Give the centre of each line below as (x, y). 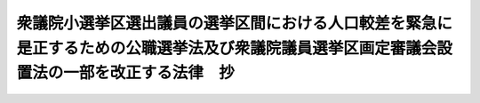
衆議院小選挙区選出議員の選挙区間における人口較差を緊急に (235, 23)
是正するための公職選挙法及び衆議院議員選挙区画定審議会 (227, 48)
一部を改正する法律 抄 (149, 73)
